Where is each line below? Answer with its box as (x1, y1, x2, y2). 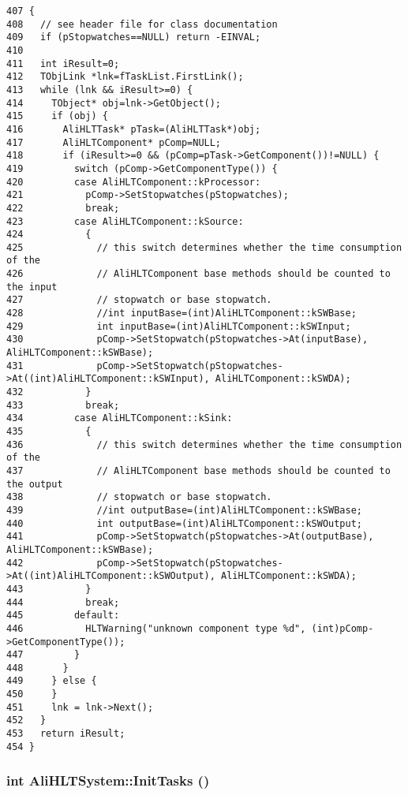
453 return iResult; (6, 728, 125, 740)
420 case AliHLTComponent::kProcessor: (6, 176, 261, 188)
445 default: (6, 610, 120, 621)
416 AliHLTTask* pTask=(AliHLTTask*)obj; (6, 123, 261, 135)
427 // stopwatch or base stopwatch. (6, 294, 272, 306)
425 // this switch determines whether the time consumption (6, 241, 402, 253)
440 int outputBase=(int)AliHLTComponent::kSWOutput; (6, 517, 363, 529)
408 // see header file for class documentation (6, 18, 278, 30)
